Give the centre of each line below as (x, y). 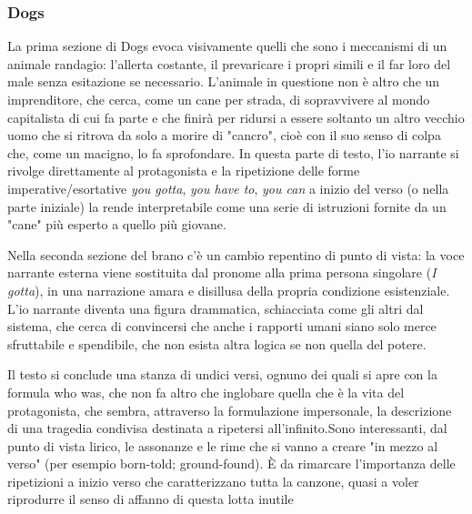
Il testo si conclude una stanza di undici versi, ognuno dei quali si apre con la (222, 374)
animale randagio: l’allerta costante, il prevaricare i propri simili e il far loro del (229, 63)
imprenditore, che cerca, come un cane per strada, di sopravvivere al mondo (219, 99)
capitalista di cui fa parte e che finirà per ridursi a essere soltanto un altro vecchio (236, 117)
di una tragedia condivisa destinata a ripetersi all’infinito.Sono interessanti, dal (227, 428)
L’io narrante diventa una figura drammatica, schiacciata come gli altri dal (216, 308)
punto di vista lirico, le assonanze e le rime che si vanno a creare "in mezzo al (223, 445)
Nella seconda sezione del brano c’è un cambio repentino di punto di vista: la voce (236, 254)
